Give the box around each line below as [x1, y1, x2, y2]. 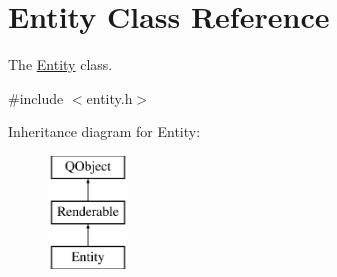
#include [8, 87, 64, 108]
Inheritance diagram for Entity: [8, 121, 201, 142]
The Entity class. [8, 54, 113, 75]
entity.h [86, 87, 133, 108]
